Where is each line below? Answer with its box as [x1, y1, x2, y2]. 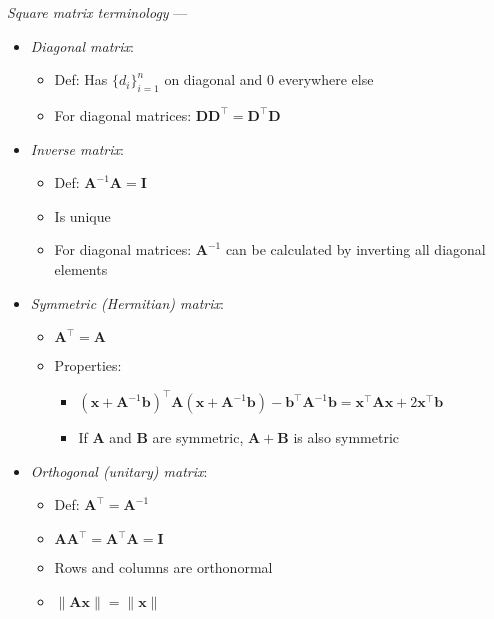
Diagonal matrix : [30, 35, 134, 56]
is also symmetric [293, 427, 400, 448]
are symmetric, [152, 427, 244, 448]
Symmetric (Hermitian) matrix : [30, 292, 224, 313]
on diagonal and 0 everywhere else [164, 69, 374, 90]
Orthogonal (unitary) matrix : [30, 460, 208, 481]
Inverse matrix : [30, 138, 124, 159]
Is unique [54, 205, 111, 226]
